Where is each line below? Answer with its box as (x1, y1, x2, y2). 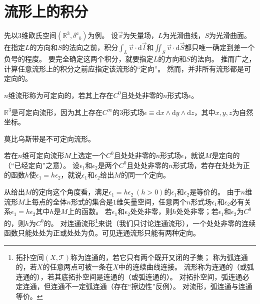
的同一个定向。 (120, 169, 170, 180)
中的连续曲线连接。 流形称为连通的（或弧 (118, 261, 254, 272)
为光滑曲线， (162, 30, 205, 40)
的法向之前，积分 (62, 42, 118, 52)
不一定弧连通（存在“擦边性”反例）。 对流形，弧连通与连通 (64, 281, 252, 291)
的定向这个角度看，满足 (31, 186, 109, 197)
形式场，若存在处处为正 (172, 159, 250, 170)
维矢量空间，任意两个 (116, 196, 186, 206)
